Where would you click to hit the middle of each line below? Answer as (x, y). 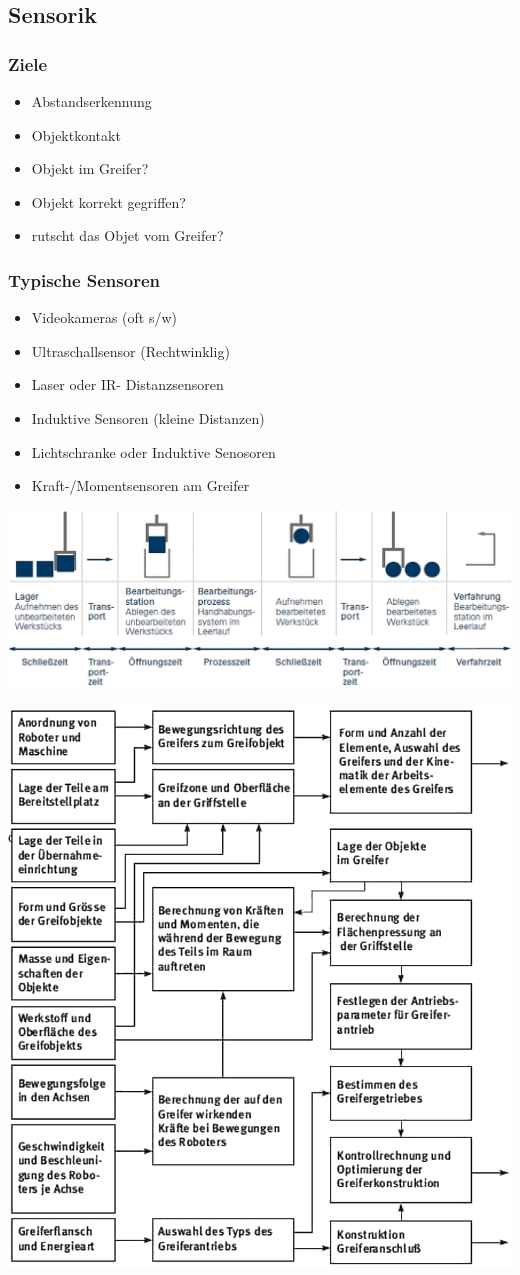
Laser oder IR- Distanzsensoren (127, 384)
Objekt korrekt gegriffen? (108, 201)
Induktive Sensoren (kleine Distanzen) (148, 417)
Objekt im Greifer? (90, 168)
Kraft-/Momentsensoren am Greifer (140, 485)
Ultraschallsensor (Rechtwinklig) (130, 350)
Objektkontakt (76, 134)
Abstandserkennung (91, 101)
